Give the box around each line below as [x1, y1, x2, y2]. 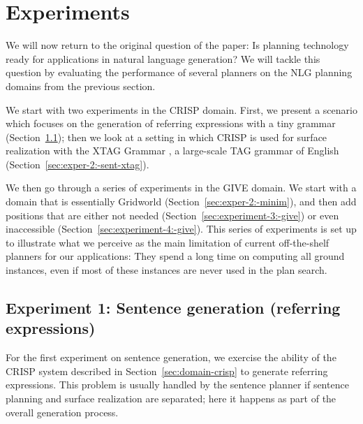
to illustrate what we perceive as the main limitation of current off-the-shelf [6, 235, 329, 249]
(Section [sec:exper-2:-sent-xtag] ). [6, 156, 149, 171]
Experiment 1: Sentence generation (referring [6, 297, 341, 319]
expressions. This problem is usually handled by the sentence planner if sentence [6, 377, 349, 392]
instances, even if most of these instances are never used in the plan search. [6, 263, 327, 277]
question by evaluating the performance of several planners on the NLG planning [6, 65, 353, 80]
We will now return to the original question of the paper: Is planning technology [6, 38, 349, 52]
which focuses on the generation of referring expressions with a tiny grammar [6, 116, 336, 131]
